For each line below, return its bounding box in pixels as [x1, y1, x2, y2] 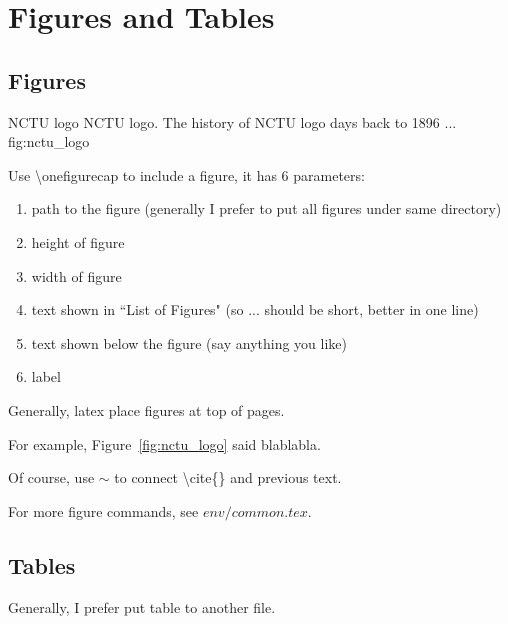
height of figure [31, 231, 125, 252]
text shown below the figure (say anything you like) [31, 332, 347, 353]
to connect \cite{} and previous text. [114, 467, 342, 488]
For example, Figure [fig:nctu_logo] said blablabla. [8, 433, 321, 454]
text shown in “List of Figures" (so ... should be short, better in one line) [31, 299, 479, 320]
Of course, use [8, 467, 95, 488]
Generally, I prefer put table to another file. [8, 596, 276, 617]
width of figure [31, 265, 122, 286]
